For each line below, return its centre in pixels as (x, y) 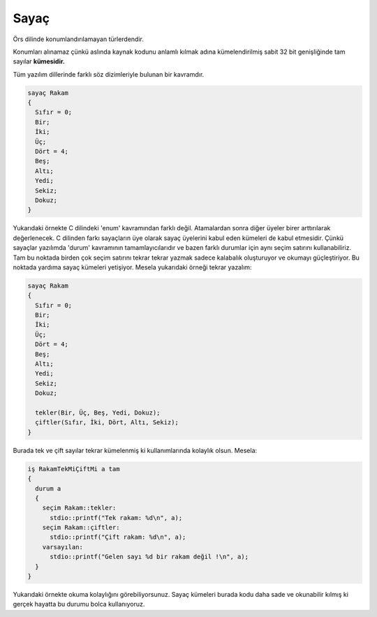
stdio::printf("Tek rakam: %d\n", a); (116, 518)
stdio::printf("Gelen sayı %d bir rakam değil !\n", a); (149, 557)
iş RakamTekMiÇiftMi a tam (74, 469)
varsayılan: (63, 547)
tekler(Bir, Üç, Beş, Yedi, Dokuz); (98, 413)
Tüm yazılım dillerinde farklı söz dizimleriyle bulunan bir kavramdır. (109, 74)
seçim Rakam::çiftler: (81, 528)
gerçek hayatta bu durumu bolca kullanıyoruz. (79, 604)
